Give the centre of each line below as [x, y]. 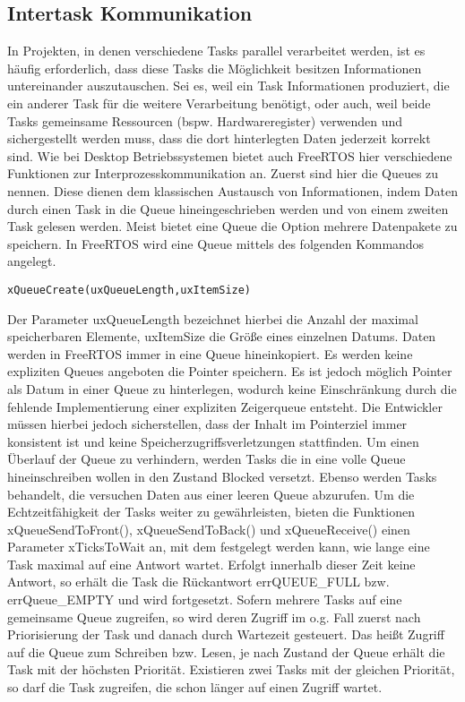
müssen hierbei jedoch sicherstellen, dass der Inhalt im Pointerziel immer [207, 424]
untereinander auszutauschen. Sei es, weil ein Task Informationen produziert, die [228, 86]
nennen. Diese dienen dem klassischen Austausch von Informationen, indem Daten [232, 190]
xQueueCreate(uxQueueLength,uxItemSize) [129, 290]
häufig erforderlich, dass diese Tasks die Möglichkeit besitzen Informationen [215, 68]
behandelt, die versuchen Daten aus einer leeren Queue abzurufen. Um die [211, 494]
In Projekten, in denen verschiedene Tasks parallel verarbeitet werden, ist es [216, 51]
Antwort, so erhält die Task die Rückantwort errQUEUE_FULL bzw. [198, 582]
